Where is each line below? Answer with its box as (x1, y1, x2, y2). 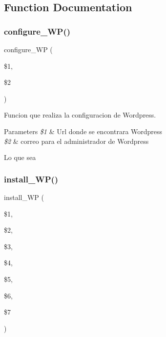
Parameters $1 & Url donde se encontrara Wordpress (4, 126, 163, 136)
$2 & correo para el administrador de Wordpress (4, 136, 149, 146)
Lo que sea (4, 152, 36, 162)
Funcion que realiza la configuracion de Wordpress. (4, 110, 156, 120)
